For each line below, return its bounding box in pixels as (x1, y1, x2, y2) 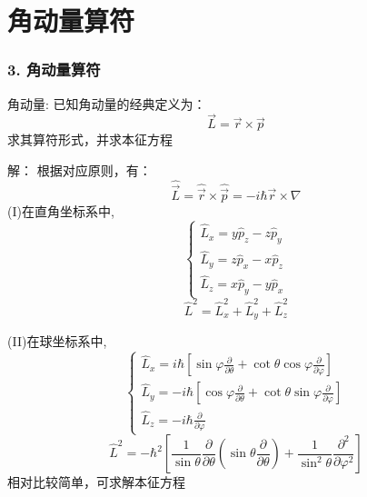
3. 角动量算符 (7, 58, 101, 81)
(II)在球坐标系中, (7, 332, 107, 351)
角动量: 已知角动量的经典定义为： (7, 94, 206, 113)
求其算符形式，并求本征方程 (7, 130, 173, 149)
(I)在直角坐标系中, (7, 202, 114, 221)
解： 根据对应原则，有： (7, 161, 152, 179)
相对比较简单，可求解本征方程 (7, 472, 185, 492)
